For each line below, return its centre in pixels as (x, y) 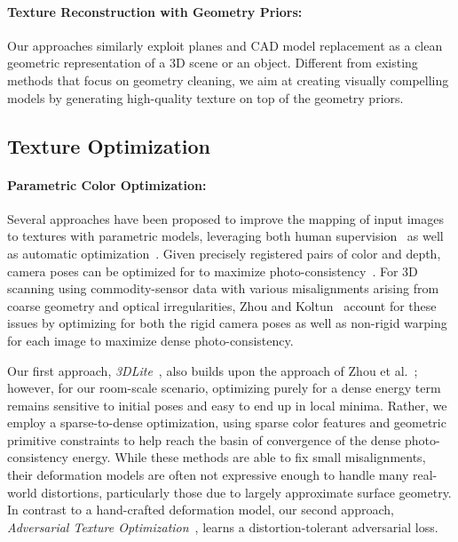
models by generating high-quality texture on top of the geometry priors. (205, 97)
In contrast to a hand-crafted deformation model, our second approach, (201, 510)
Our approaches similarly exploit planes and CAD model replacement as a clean (225, 45)
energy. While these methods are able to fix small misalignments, (249, 457)
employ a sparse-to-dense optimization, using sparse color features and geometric (227, 422)
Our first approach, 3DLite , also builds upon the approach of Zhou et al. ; (213, 370)
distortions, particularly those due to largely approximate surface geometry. (246, 492)
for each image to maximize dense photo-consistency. (150, 340)
